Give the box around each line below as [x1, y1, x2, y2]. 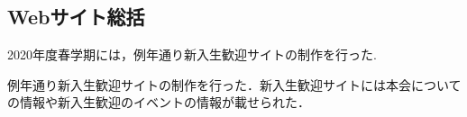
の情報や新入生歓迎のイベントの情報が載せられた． [7, 93, 310, 112]
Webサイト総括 [7, 3, 145, 31]
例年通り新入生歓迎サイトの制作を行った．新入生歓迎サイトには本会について [7, 75, 462, 94]
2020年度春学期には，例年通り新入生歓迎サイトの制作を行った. [7, 45, 377, 64]
